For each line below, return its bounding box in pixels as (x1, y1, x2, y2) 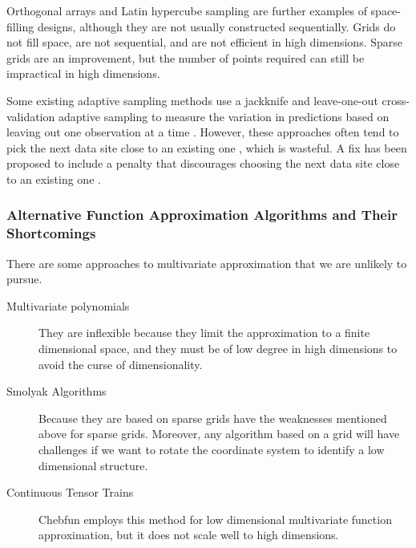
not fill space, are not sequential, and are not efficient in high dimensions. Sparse (6, 34, 403, 51)
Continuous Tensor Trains (6, 484, 134, 501)
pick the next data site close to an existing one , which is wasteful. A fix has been (6, 139, 407, 156)
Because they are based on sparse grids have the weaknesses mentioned (38, 409, 387, 426)
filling (6, 18, 34, 35)
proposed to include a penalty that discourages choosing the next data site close (6, 155, 400, 172)
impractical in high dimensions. (6, 65, 160, 82)
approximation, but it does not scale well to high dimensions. (38, 526, 339, 543)
